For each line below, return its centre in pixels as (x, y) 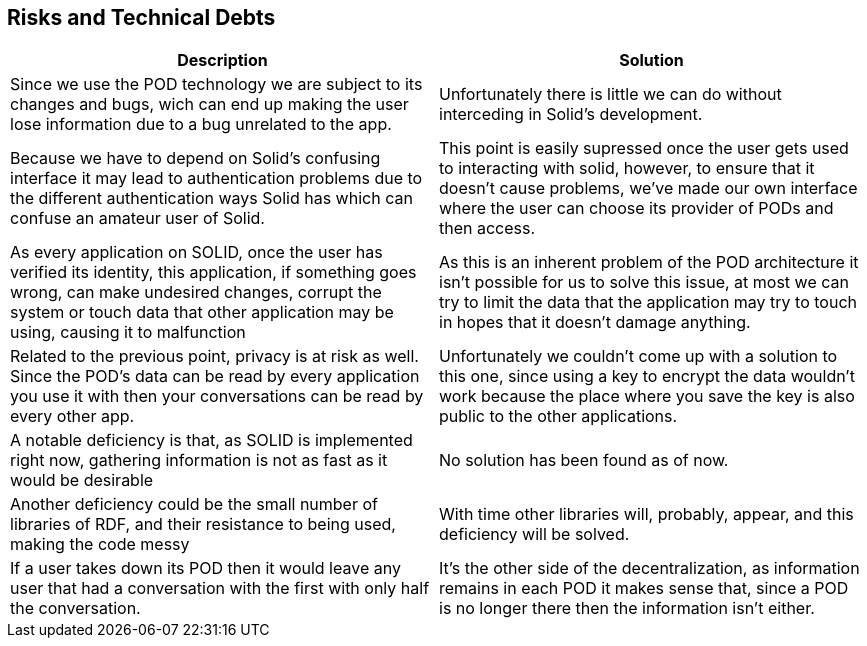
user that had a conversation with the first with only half (220, 588)
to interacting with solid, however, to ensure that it (627, 168)
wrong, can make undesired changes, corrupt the (196, 292)
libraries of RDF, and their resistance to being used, (203, 524)
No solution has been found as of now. (584, 460)
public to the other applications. (558, 416)
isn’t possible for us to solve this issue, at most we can (644, 282)
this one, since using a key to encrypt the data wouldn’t (647, 376)
